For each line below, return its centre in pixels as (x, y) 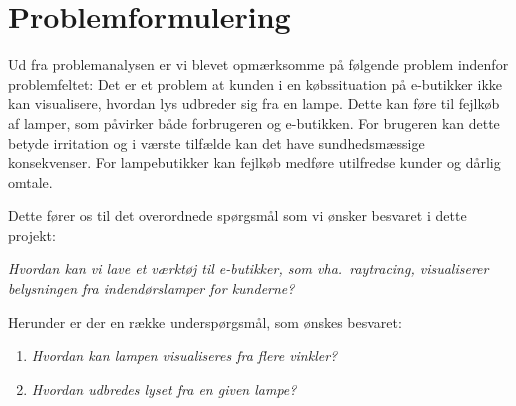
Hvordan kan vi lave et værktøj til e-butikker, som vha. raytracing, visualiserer (248, 268)
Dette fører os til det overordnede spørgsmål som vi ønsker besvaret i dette (237, 215)
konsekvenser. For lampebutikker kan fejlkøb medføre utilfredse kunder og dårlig (254, 162)
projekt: (32, 234)
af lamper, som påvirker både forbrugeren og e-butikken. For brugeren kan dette (254, 122)
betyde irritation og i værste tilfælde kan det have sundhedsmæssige (216, 142)
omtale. (30, 181)
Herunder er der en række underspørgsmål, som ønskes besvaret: (205, 321)
